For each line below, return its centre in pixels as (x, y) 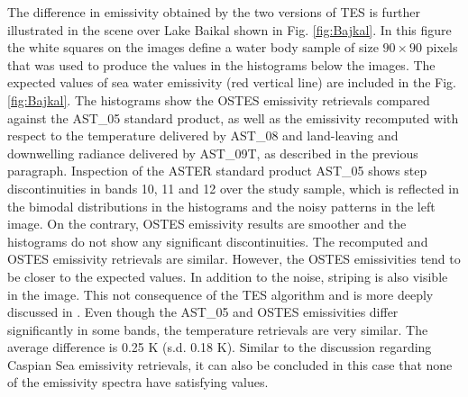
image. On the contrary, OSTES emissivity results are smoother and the (207, 224)
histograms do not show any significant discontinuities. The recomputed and (218, 241)
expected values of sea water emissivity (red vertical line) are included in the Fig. (232, 82)
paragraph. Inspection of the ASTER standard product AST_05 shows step (217, 171)
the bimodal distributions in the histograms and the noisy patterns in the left (221, 206)
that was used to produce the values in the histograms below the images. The (221, 64)
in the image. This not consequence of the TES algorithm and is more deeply (220, 294)
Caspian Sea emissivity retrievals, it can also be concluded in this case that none (230, 364)
